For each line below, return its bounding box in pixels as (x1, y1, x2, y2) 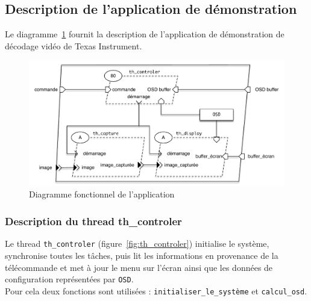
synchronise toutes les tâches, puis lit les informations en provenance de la (5, 249, 278, 261)
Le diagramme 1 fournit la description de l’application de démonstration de (5, 28, 284, 40)
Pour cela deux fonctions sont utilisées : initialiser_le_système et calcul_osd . (5, 284, 307, 297)
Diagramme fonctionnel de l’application (29, 188, 175, 200)
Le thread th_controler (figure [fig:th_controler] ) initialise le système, (5, 237, 269, 250)
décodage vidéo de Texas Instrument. (5, 39, 142, 52)
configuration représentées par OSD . (5, 273, 134, 285)
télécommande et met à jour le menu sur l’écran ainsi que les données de (5, 261, 273, 273)
